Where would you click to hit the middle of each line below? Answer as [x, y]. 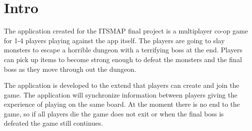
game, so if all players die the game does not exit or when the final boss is [114, 113]
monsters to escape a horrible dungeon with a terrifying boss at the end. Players [123, 50]
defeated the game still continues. [54, 123]
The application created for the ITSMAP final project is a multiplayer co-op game [126, 31]
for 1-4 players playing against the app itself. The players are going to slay [114, 40]
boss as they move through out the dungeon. [70, 69]
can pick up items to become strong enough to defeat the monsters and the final [123, 59]
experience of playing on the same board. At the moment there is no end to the [122, 104]
